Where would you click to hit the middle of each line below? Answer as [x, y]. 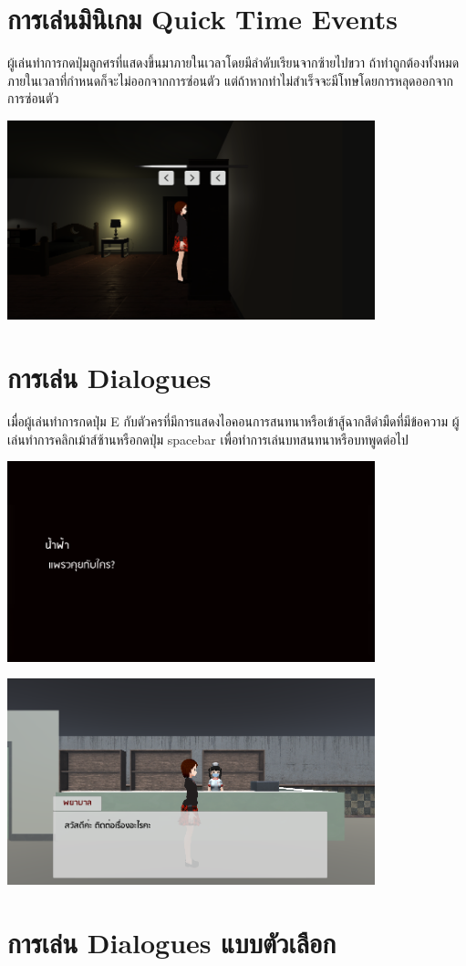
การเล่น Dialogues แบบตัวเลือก [172, 942]
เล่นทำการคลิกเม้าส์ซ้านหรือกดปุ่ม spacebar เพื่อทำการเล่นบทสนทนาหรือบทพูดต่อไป [208, 439]
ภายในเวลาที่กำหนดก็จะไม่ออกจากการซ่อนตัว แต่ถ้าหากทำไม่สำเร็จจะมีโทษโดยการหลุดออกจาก [230, 80]
